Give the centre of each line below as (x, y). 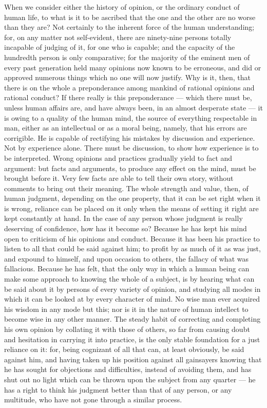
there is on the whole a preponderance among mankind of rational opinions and (129, 87)
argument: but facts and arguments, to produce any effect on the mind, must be (130, 168)
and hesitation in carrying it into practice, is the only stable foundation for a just (132, 339)
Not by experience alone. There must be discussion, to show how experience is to (131, 148)
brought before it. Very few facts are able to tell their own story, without (119, 178)
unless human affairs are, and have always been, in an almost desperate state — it (133, 107)
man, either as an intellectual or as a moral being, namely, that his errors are (126, 128)
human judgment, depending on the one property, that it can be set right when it (132, 198)
